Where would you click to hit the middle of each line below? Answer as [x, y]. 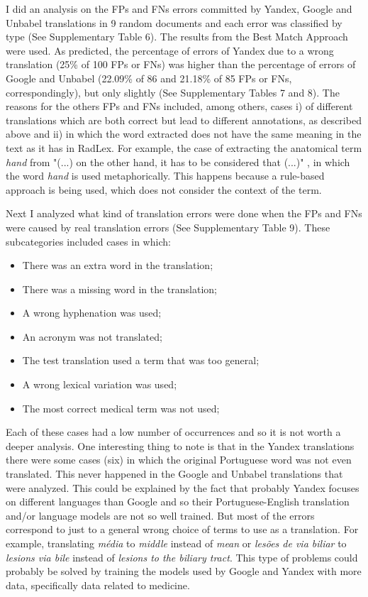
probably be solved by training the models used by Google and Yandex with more [184, 571]
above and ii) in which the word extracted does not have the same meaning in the [184, 134]
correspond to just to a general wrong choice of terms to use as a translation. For [182, 529]
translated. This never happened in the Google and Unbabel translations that [174, 474]
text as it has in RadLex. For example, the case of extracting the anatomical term [184, 147]
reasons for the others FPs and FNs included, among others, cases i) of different [179, 106]
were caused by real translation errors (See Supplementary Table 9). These [168, 227]
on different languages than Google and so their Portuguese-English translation [178, 502]
